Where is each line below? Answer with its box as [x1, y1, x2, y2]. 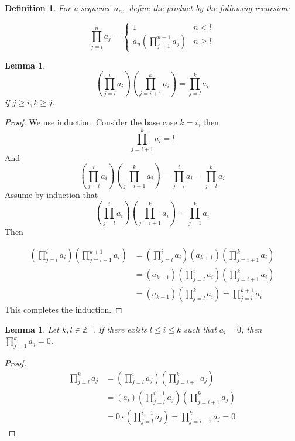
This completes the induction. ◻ [5, 303, 122, 316]
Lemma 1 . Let [5, 323, 59, 335]
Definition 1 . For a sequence [5, 2, 111, 13]
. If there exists [92, 323, 147, 335]
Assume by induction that [5, 189, 98, 201]
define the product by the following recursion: [129, 2, 290, 13]
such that [184, 323, 217, 335]
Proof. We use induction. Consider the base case [5, 116, 177, 128]
